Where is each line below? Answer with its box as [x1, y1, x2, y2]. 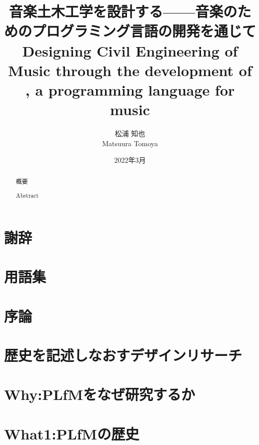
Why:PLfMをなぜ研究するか [4, 384, 195, 404]
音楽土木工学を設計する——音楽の [8, 1, 237, 22]
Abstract [15, 191, 39, 200]
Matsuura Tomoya [102, 138, 158, 148]
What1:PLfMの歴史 [4, 423, 139, 443]
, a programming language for [25, 79, 235, 100]
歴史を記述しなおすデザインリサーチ [4, 344, 242, 365]
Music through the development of [8, 60, 252, 80]
